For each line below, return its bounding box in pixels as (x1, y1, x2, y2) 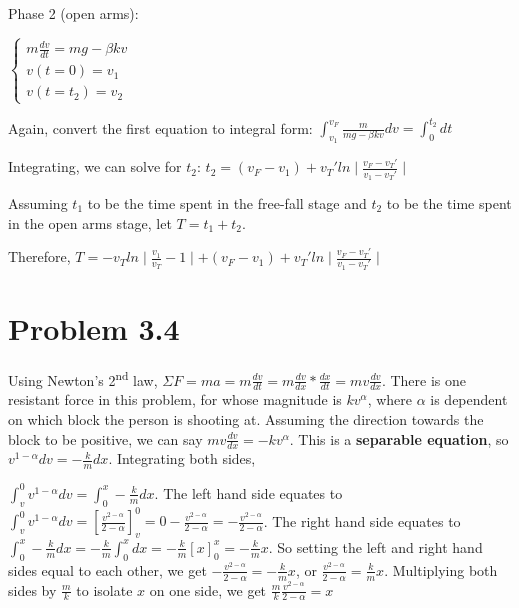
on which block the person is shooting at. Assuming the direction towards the (8, 409, 484, 430)
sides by (8, 579, 57, 600)
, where (367, 389, 413, 410)
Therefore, (8, 246, 71, 267)
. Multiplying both (384, 559, 498, 580)
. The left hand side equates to (154, 482, 343, 503)
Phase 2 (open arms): (8, 3, 139, 23)
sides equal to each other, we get (8, 559, 207, 580)
